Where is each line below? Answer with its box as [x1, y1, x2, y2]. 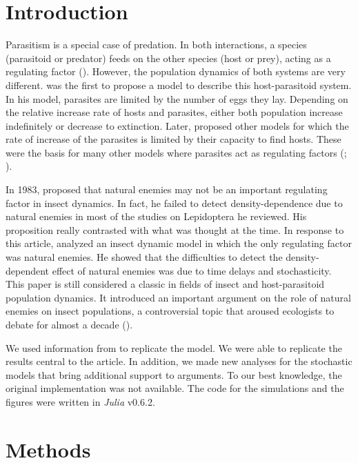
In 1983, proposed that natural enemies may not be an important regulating [6, 182, 328, 197]
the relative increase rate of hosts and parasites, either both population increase [6, 105, 343, 119]
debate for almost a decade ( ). [6, 317, 133, 331]
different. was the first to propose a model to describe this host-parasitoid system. [6, 77, 352, 92]
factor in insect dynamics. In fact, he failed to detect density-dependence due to [6, 195, 343, 210]
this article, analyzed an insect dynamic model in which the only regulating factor [6, 236, 352, 250]
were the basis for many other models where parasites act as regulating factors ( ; [6, 145, 347, 159]
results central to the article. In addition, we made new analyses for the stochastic [6, 354, 352, 368]
